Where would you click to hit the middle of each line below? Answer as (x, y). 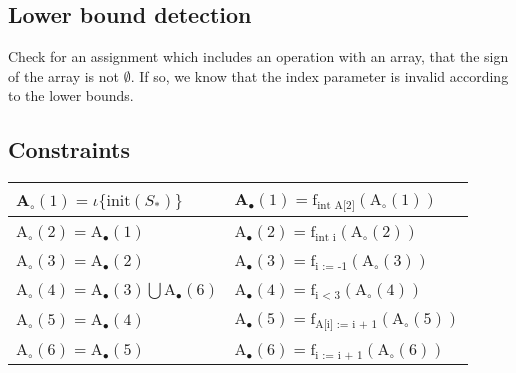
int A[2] (336, 206)
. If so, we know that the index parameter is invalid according (319, 75)
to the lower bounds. (71, 95)
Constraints (69, 149)
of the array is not (63, 75)
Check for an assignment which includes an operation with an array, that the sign (258, 56)
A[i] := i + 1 (346, 325)
